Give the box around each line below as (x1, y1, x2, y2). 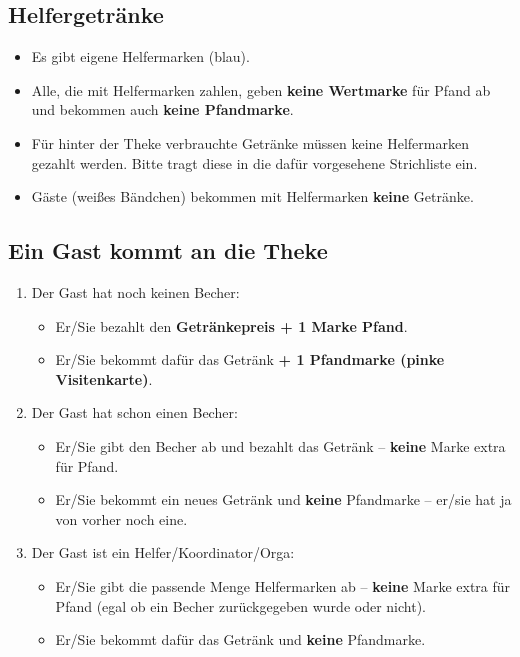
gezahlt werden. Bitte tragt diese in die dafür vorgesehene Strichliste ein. (31, 152, 478, 173)
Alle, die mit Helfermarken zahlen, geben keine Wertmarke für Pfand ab (31, 79, 491, 100)
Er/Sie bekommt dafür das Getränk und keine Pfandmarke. (55, 629, 426, 650)
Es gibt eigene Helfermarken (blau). (31, 46, 250, 67)
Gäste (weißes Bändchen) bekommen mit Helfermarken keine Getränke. (31, 186, 474, 207)
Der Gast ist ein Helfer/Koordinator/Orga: (31, 542, 295, 563)
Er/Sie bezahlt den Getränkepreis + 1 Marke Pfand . (55, 315, 408, 336)
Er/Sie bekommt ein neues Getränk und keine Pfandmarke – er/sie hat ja (55, 489, 512, 510)
